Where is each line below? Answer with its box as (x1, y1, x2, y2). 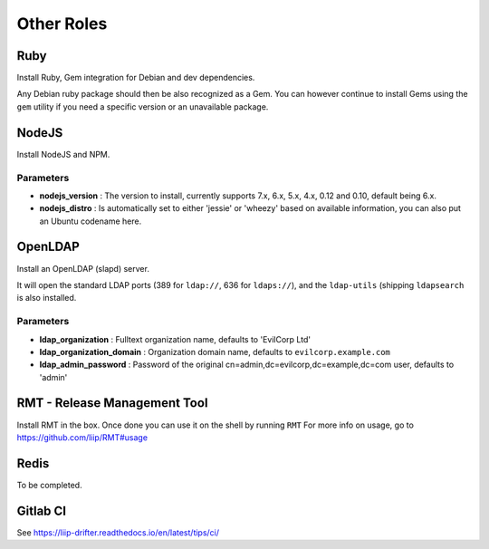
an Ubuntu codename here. (39, 216, 142, 226)
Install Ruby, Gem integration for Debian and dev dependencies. (16, 72, 255, 83)
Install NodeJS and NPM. (16, 149, 110, 159)
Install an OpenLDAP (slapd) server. (16, 263, 149, 274)
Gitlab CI (16, 503, 67, 518)
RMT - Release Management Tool (16, 395, 208, 411)
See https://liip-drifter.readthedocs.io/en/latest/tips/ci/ (16, 526, 220, 538)
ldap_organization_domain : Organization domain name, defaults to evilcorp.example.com (39, 346, 391, 357)
